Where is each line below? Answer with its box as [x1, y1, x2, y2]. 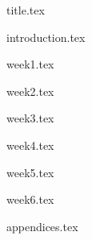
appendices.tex [6, 217, 78, 234]
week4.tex [6, 136, 54, 153]
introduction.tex [6, 28, 86, 45]
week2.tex [6, 82, 54, 99]
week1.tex [6, 56, 54, 72]
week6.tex [6, 191, 54, 208]
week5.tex [6, 163, 54, 180]
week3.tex [6, 110, 54, 126]
